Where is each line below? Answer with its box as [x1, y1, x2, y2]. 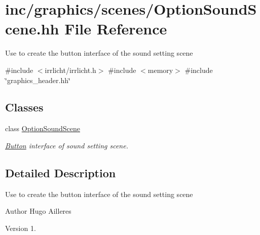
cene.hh [5, 18, 59, 39]
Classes [5, 99, 44, 115]
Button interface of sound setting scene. [5, 140, 128, 150]
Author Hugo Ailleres [5, 206, 71, 216]
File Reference [64, 18, 167, 39]
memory [147, 64, 173, 75]
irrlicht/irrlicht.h [45, 64, 96, 75]
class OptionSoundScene [5, 123, 80, 134]
